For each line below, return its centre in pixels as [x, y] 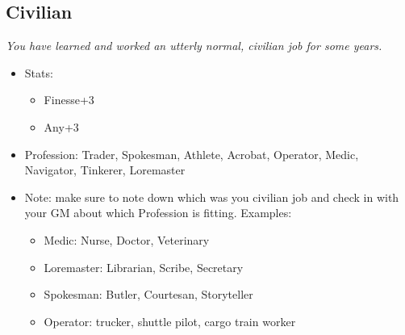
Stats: [39, 72]
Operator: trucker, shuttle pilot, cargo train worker [170, 321]
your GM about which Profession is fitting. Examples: [158, 213]
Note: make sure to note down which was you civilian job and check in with [212, 197]
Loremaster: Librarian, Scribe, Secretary [144, 267]
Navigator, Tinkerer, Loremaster [105, 170]
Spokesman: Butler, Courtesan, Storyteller [148, 294]
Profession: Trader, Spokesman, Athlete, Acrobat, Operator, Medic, [192, 154]
